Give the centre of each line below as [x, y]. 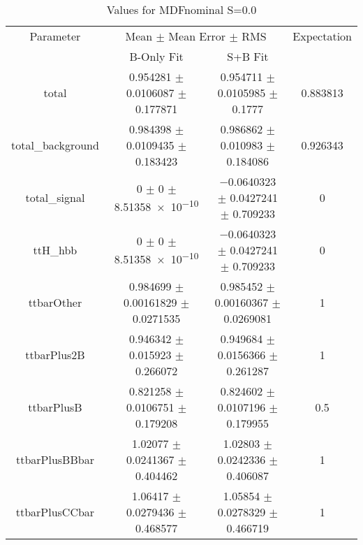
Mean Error [197, 36]
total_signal [55, 197]
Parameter [55, 36]
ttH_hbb [55, 250]
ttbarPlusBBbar [55, 459]
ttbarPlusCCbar [55, 512]
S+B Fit [248, 56]
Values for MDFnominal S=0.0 [181, 9]
